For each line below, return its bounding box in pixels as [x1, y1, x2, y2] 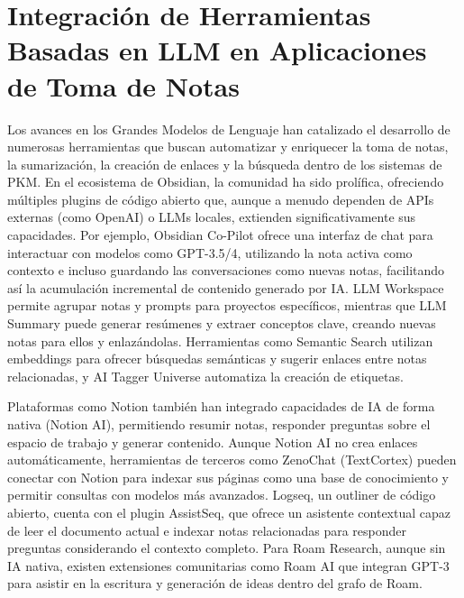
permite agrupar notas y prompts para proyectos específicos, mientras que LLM [7, 296, 447, 315]
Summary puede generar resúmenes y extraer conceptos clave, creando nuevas [7, 314, 436, 333]
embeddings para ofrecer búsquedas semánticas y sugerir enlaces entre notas [7, 349, 427, 368]
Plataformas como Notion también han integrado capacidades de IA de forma [7, 397, 435, 416]
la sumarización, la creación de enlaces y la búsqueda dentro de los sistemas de [7, 154, 442, 173]
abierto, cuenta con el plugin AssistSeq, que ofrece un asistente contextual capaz [7, 502, 450, 521]
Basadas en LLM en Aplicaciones [7, 32, 427, 69]
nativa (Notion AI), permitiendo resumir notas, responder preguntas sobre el [7, 415, 431, 433]
